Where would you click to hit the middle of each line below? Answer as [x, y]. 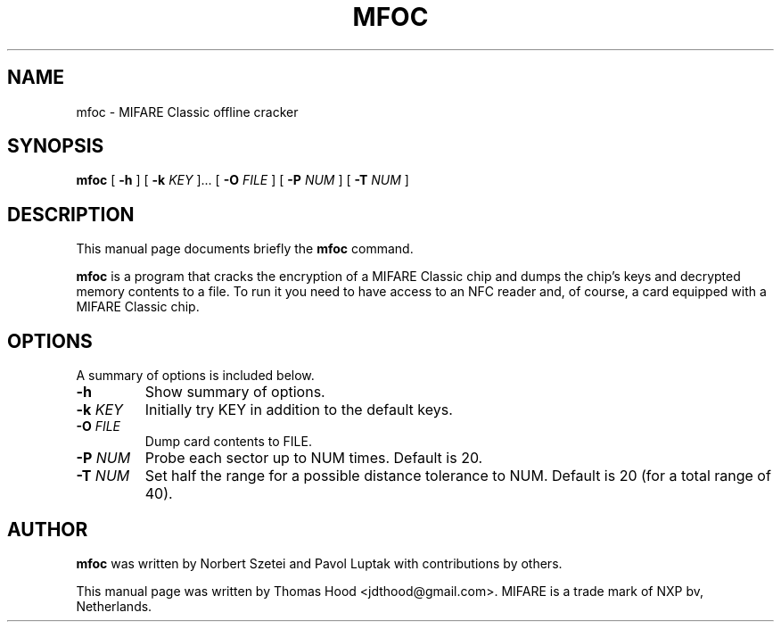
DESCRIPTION [71, 214]
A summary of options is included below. [195, 376]
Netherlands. [114, 606]
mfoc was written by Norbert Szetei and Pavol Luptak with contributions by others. [319, 563]
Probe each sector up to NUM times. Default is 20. [314, 458]
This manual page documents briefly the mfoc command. [245, 249]
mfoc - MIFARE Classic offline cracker [187, 112]
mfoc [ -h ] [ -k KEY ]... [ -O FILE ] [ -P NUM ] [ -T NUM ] [243, 180]
